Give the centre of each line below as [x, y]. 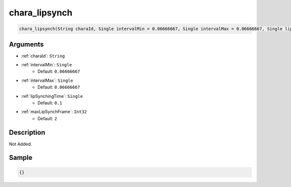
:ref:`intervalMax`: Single [47, 80]
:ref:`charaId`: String [43, 56]
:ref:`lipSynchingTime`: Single [52, 96]
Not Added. [21, 144]
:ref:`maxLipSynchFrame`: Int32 [54, 112]
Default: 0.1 [50, 103]
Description [27, 132]
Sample [21, 158]
